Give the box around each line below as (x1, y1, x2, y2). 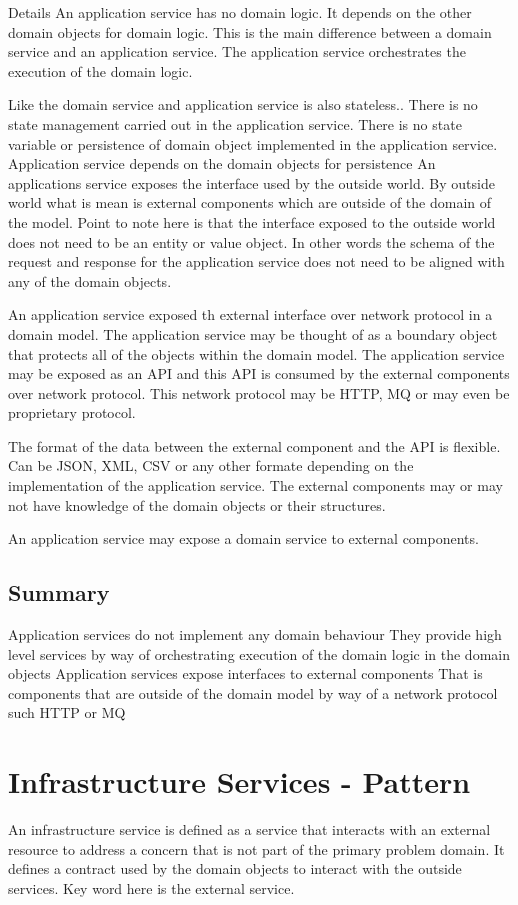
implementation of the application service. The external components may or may (8, 475, 503, 496)
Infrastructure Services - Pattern (8, 761, 471, 802)
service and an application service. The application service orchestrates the (8, 41, 466, 62)
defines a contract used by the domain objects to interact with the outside (8, 858, 462, 879)
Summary (8, 577, 110, 608)
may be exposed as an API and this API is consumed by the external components (8, 363, 510, 384)
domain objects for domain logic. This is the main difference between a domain (8, 21, 492, 42)
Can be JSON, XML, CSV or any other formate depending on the (8, 455, 414, 476)
